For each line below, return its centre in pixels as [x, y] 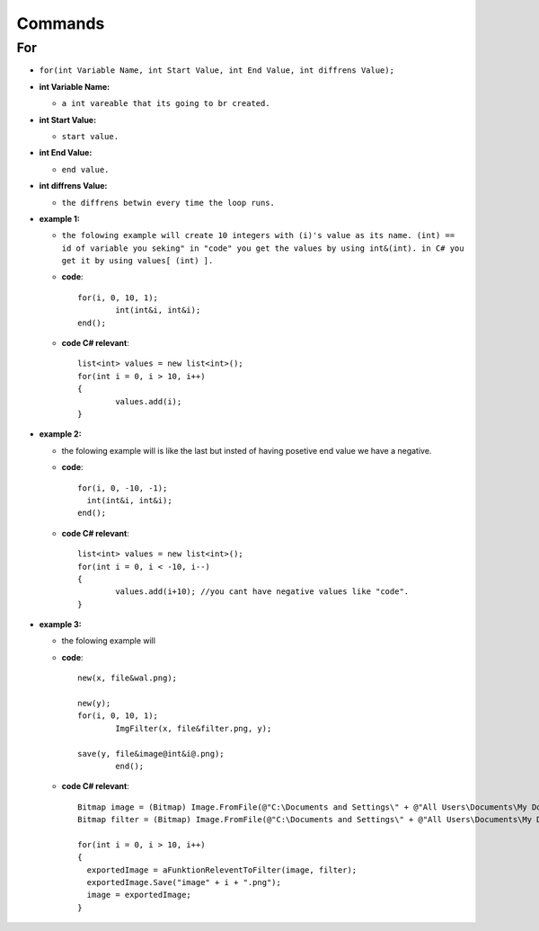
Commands [61, 23]
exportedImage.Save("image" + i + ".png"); [184, 882]
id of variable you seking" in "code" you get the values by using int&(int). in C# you [263, 248]
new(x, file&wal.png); [128, 678]
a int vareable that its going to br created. [166, 104]
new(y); [94, 704]
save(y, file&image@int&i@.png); [151, 754]
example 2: [60, 434]
